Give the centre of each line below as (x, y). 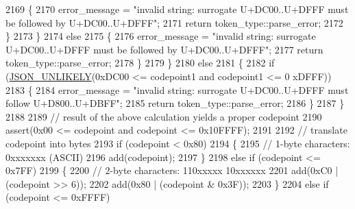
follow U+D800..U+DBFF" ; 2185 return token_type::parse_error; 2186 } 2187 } (175, 103)
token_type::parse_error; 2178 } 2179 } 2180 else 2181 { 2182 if (140, 63)
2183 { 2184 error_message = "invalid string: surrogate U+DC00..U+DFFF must (177, 89)
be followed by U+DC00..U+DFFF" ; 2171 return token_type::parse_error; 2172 (174, 22)
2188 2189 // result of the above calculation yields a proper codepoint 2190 (164, 116)
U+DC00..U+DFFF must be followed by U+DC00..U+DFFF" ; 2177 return (164, 49)
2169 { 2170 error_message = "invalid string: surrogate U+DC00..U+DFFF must (177, 9)
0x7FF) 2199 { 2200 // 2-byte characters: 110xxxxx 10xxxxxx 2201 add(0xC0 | (172, 170)
